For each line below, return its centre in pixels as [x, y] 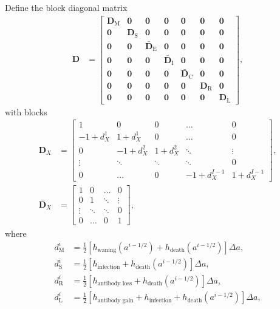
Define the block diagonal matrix [66, 7]
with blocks [26, 111]
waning [107, 250]
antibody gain [115, 300]
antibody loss [115, 284]
